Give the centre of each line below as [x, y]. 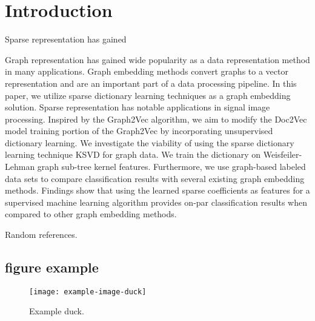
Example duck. [57, 311]
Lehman [20, 167]
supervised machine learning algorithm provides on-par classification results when [156, 202]
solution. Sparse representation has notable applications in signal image [138, 107]
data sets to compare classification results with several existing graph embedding [155, 178]
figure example [52, 267]
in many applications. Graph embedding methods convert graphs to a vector [147, 71]
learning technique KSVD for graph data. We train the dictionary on [133, 154]
